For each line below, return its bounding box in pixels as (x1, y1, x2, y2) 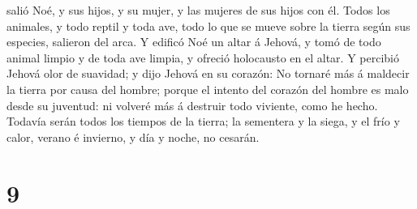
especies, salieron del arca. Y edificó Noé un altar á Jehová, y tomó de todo (6, 33, 381, 50)
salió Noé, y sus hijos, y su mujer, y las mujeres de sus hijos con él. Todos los (6, 2, 390, 18)
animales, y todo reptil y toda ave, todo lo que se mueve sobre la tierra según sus (6, 17, 411, 34)
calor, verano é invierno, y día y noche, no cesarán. (6, 128, 260, 145)
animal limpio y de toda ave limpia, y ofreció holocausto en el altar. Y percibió (6, 49, 399, 66)
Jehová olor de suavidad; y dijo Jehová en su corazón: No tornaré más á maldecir (6, 65, 410, 82)
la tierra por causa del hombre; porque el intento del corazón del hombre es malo (6, 80, 409, 97)
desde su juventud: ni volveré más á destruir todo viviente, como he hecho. (6, 96, 378, 113)
